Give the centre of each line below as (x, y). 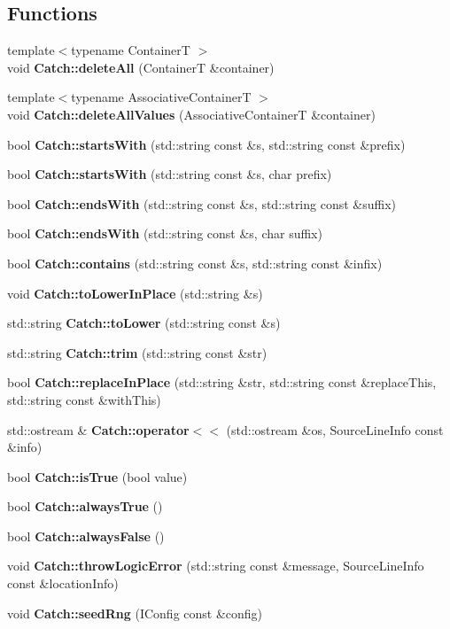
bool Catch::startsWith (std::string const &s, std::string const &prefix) (206, 144)
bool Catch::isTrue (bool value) (97, 476)
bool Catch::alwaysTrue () (85, 506)
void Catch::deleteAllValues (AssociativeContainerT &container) (191, 114)
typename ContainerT (131, 50)
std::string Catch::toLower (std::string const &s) (144, 323)
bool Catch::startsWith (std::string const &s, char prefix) (170, 174)
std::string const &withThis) (84, 399)
